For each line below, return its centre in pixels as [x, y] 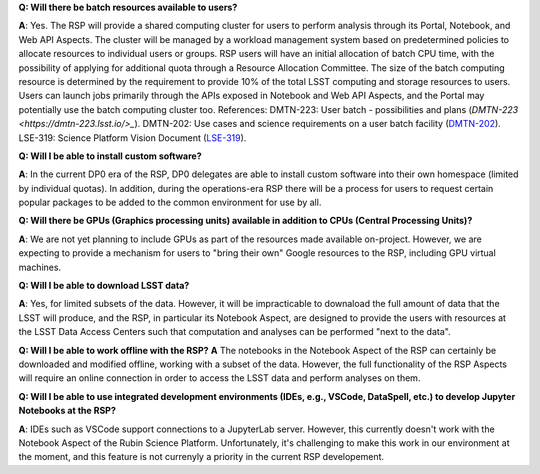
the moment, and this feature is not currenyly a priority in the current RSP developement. [201, 457]
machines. [40, 267]
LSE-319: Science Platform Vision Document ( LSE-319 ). [132, 137]
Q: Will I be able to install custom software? [110, 156]
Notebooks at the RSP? [67, 411]
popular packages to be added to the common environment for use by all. [170, 202]
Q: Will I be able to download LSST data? [104, 286]
